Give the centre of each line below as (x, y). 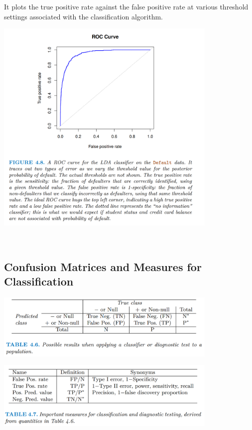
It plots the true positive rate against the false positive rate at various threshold (126, 6)
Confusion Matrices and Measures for (103, 266)
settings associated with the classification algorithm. (83, 16)
